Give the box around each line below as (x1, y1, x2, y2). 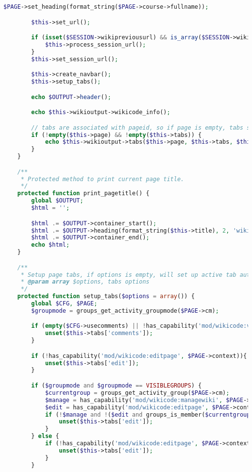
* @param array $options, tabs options (20, 278, 150, 286)
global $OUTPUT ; (31, 197, 84, 204)
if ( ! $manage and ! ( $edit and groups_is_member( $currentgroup (45, 411, 251, 418)
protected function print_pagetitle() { (17, 190, 150, 197)
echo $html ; (31, 241, 70, 249)
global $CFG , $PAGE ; (31, 300, 98, 307)
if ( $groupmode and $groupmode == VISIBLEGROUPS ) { (31, 382, 202, 389)
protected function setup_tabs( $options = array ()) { (17, 293, 195, 300)
